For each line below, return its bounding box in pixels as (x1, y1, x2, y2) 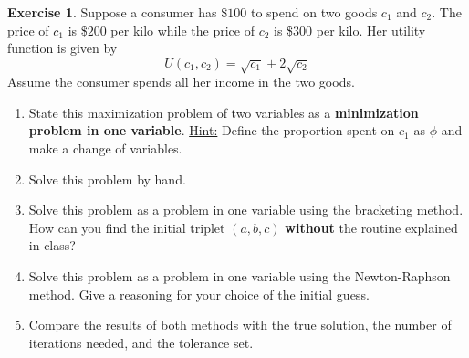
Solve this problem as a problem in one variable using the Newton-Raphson (28, 266, 451, 285)
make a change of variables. (28, 138, 182, 157)
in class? (28, 236, 76, 255)
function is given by (7, 38, 118, 58)
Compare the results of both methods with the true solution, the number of (28, 315, 452, 334)
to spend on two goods (250, 3, 378, 21)
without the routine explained (285, 217, 458, 237)
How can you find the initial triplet (28, 217, 225, 237)
